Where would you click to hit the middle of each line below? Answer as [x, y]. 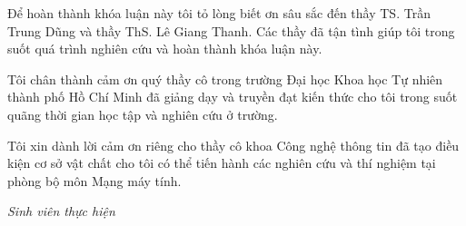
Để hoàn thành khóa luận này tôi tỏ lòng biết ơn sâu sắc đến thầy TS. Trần [219, 13]
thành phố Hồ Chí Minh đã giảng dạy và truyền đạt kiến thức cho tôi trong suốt [233, 97]
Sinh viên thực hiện [61, 211]
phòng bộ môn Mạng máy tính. [94, 180]
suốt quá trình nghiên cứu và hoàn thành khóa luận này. [165, 49]
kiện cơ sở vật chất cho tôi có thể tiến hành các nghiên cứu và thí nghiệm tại [222, 163]
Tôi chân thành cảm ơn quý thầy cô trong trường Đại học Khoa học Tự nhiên [225, 79]
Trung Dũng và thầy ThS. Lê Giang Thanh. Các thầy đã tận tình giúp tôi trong [231, 30]
